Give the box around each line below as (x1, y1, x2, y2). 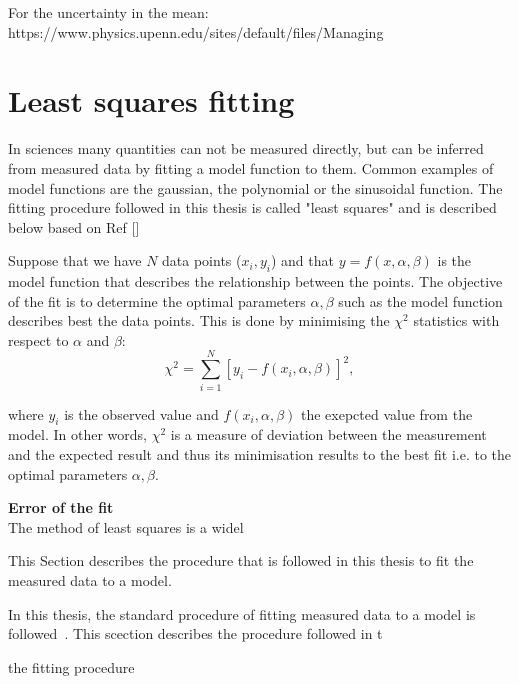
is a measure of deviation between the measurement (170, 424, 487, 445)
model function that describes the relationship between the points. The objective (8, 271, 503, 292)
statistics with (413, 310, 500, 331)
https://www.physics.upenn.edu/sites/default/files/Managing (8, 21, 384, 42)
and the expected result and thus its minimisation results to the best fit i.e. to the (8, 443, 512, 464)
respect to (8, 329, 69, 350)
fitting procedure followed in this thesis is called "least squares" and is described (8, 197, 497, 218)
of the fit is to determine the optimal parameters (8, 290, 306, 311)
